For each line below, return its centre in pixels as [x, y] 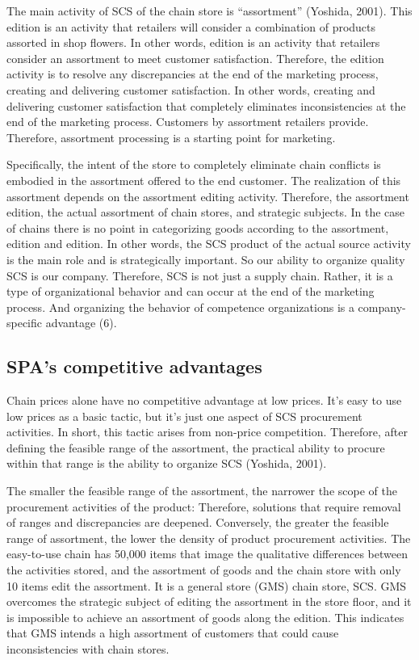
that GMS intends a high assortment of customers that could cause [173, 633]
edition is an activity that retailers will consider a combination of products [191, 26]
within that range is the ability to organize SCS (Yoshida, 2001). [167, 463]
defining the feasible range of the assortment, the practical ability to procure [196, 447]
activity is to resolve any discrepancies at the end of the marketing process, [193, 74]
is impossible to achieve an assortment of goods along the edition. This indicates [205, 617]
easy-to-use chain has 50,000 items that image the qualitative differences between [207, 554]
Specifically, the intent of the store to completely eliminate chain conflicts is [194, 164]
